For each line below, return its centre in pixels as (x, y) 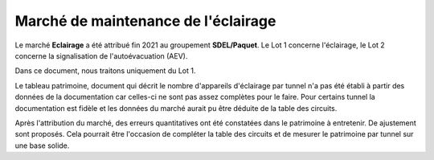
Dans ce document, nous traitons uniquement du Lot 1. (105, 71)
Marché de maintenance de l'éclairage (145, 21)
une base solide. (42, 146)
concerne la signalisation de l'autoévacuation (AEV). (101, 55)
